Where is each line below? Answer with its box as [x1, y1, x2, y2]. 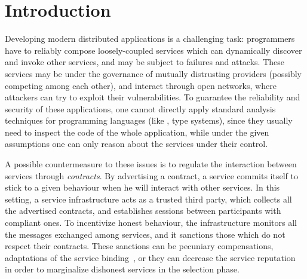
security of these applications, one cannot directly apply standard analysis [5, 102, 276, 115]
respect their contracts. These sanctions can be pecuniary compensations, [5, 240, 274, 252]
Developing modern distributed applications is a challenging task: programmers [5, 32, 295, 45]
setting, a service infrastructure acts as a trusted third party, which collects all [5, 192, 292, 205]
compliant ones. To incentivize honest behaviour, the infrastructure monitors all [5, 216, 297, 229]
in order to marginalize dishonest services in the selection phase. [5, 263, 240, 275]
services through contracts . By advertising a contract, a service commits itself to [5, 169, 298, 182]
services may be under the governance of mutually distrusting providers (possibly [5, 67, 302, 79]
